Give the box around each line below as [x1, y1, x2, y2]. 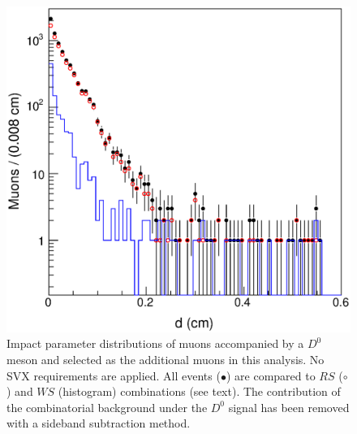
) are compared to [226, 367, 316, 384]
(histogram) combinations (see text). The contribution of [58, 383, 341, 400]
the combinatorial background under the [6, 398, 208, 415]
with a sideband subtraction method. [6, 414, 191, 432]
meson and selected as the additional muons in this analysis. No [6, 351, 325, 367]
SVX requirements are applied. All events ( [6, 367, 221, 384]
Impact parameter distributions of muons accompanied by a [6, 335, 304, 352]
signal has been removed [228, 398, 350, 415]
